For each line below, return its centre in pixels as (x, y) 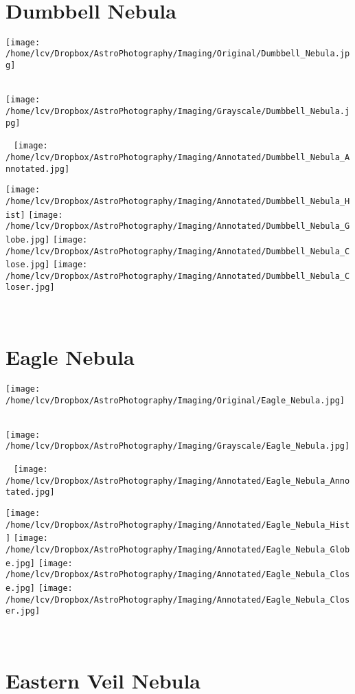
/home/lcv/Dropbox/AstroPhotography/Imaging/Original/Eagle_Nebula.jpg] (175, 400)
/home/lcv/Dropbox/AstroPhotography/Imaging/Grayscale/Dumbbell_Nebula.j (178, 111)
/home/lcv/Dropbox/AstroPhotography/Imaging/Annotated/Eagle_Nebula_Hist (178, 525)
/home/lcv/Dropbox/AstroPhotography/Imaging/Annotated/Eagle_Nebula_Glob (178, 550)
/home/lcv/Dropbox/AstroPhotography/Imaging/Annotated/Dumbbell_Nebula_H (178, 201)
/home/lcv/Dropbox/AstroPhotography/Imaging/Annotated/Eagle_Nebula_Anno (178, 481)
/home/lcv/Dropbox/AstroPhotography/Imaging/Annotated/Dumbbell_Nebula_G (178, 226)
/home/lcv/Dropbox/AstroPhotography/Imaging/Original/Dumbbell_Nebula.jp (178, 54)
